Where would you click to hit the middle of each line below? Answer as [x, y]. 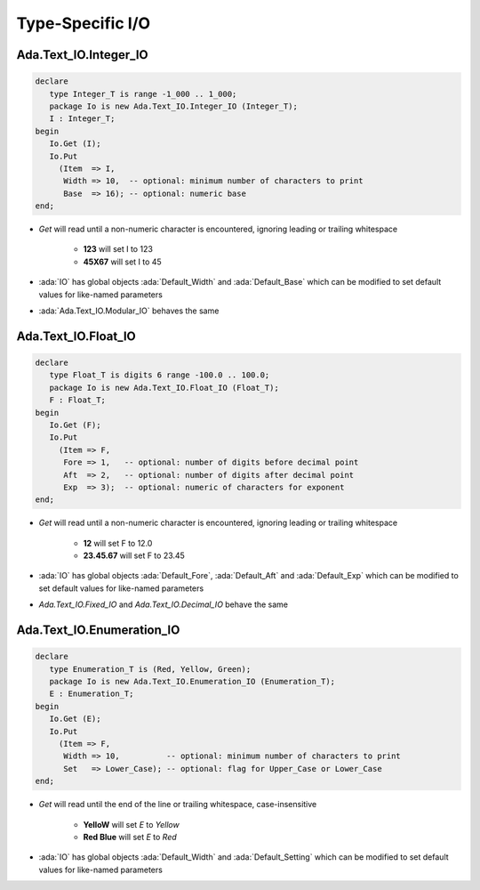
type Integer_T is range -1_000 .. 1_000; [143, 94]
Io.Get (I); [75, 144]
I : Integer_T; [82, 119]
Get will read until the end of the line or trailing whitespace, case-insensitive [178, 805]
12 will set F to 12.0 [118, 543]
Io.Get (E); [75, 719]
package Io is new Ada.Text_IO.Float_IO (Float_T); [164, 388]
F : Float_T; [78, 400]
